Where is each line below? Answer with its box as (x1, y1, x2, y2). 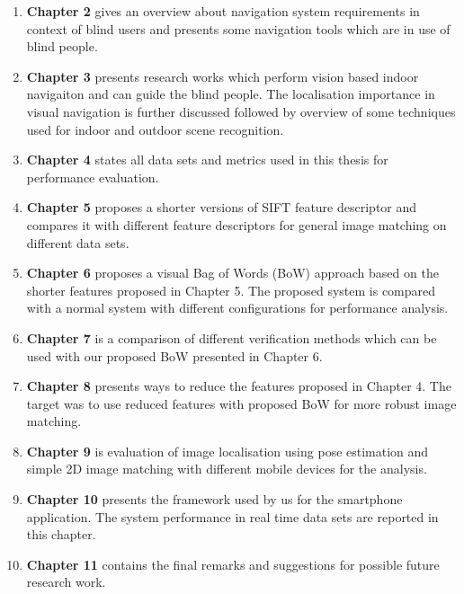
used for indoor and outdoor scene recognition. (26, 120, 284, 138)
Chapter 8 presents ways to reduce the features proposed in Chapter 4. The (26, 377, 451, 395)
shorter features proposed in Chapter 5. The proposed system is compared (26, 280, 436, 299)
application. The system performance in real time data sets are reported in (26, 507, 439, 526)
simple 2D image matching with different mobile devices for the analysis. (26, 459, 427, 478)
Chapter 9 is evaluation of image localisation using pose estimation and (26, 441, 429, 460)
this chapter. (26, 525, 96, 544)
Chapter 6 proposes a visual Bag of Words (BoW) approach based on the (26, 263, 439, 282)
